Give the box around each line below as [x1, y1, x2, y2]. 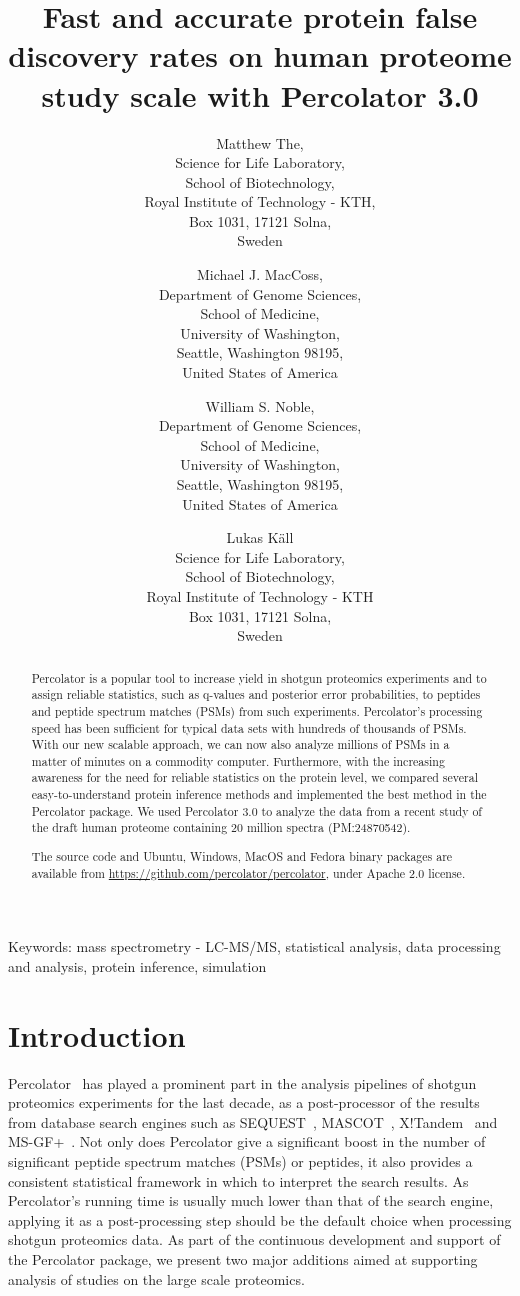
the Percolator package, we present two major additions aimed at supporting [8, 1248, 478, 1269]
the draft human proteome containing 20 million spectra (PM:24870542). [31, 819, 411, 836]
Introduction [8, 1014, 186, 1055]
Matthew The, [216, 132, 304, 153]
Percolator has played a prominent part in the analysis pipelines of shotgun [8, 1072, 477, 1093]
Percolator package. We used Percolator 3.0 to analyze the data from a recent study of [31, 802, 482, 819]
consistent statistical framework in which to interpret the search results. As [8, 1170, 469, 1191]
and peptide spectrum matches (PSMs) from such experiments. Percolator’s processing [31, 702, 483, 719]
